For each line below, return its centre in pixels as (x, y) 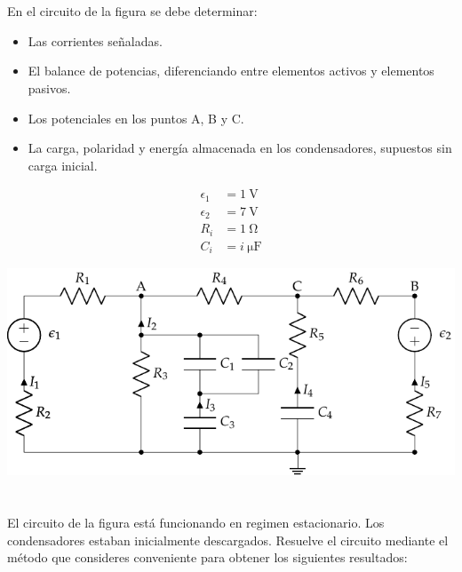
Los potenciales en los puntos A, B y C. (136, 118)
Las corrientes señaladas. (95, 40)
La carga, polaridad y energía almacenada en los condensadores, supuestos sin (240, 148)
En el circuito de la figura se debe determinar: (132, 11)
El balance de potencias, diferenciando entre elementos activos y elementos (231, 71)
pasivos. (49, 87)
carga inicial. (63, 165)
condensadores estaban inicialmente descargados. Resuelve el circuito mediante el (228, 540)
